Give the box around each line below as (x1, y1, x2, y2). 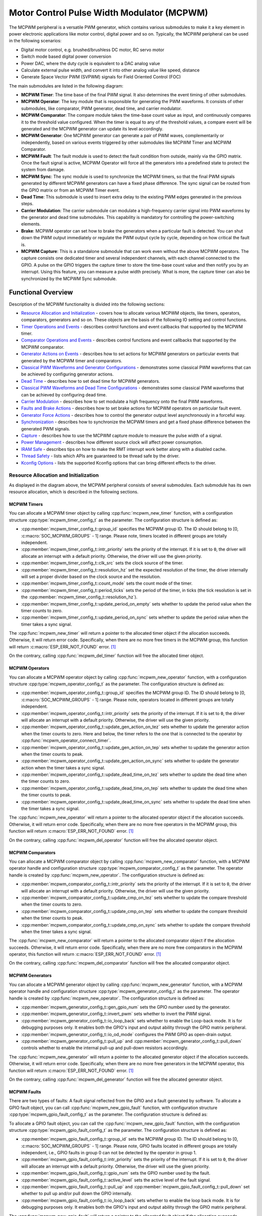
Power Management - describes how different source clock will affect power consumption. (21, 439, 203, 445)
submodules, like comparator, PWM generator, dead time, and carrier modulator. (21, 105, 182, 111)
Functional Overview (9, 288, 73, 297)
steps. (21, 201, 33, 207)
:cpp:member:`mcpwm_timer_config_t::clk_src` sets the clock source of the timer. (21, 560, 184, 566)
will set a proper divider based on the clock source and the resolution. (21, 573, 161, 579)
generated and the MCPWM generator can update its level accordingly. (21, 126, 164, 132)
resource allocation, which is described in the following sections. (9, 489, 139, 495)
